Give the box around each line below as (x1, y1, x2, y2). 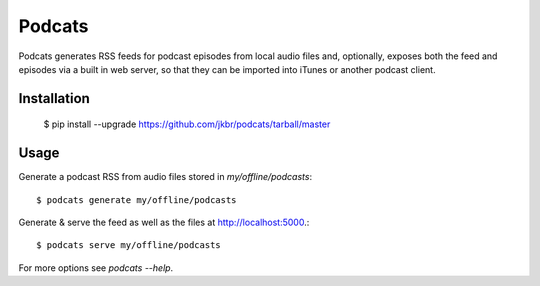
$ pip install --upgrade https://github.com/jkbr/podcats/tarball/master (43, 118, 331, 130)
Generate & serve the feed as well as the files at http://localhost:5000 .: (18, 216, 310, 229)
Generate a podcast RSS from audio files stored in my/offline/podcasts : (18, 171, 313, 183)
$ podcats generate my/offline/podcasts (36, 194, 237, 205)
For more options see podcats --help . (18, 261, 174, 274)
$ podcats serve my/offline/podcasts (36, 240, 222, 251)
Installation (18, 90, 90, 107)
